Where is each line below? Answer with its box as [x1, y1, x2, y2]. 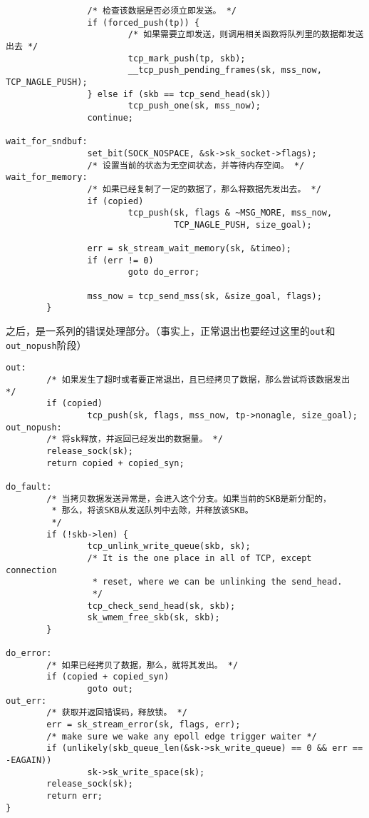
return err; [46, 791, 103, 801]
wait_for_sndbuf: [6, 136, 88, 147]
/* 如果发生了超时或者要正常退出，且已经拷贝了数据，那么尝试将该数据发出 [46, 375, 350, 385]
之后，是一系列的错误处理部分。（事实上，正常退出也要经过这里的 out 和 [6, 323, 336, 338]
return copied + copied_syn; [46, 458, 184, 468]
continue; [87, 112, 133, 123]
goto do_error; [128, 267, 200, 278]
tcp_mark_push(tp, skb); [128, 53, 246, 64]
